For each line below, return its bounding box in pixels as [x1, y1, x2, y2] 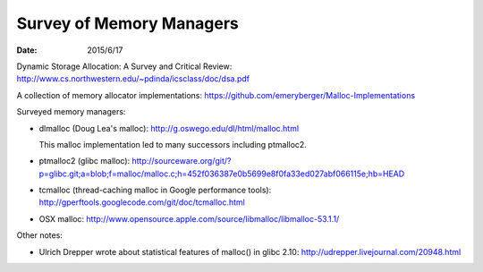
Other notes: [16, 230, 63, 241]
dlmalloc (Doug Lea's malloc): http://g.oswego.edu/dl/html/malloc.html [38, 123, 300, 133]
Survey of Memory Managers [16, 13, 239, 33]
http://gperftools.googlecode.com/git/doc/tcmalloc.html [38, 197, 245, 208]
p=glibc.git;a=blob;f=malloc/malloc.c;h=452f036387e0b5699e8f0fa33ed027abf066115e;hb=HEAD [38, 168, 405, 179]
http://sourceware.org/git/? [131, 156, 232, 166]
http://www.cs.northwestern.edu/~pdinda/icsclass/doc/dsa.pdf [16, 73, 250, 84]
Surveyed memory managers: [16, 106, 126, 117]
